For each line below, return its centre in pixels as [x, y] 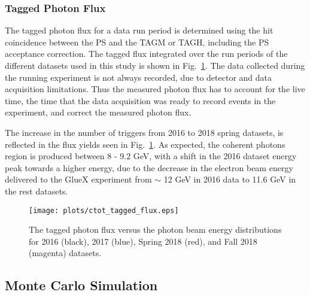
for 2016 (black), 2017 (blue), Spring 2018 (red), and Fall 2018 [143, 241]
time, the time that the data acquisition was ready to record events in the [140, 100]
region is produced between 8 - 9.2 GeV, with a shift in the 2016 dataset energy [151, 156]
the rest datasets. [37, 191]
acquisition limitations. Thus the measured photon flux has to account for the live [155, 89]
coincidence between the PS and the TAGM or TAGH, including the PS [137, 42]
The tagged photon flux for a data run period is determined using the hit [139, 30]
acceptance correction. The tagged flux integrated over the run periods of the [146, 54]
